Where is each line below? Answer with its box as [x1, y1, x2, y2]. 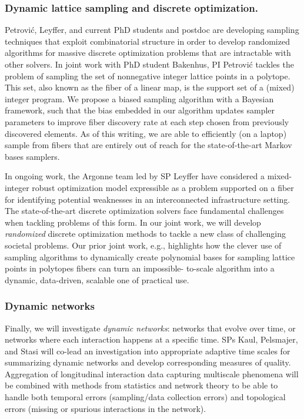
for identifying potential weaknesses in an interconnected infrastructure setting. [5, 193, 290, 205]
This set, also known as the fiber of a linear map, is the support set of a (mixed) [5, 81, 295, 93]
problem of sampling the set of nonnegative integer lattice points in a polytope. [5, 69, 290, 82]
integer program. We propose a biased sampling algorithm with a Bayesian [5, 92, 274, 105]
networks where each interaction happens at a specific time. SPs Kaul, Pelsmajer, [5, 333, 298, 346]
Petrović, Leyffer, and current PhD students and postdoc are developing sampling [5, 24, 299, 36]
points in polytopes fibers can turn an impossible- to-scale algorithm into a [5, 262, 275, 274]
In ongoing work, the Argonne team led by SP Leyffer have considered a [5, 170, 265, 182]
